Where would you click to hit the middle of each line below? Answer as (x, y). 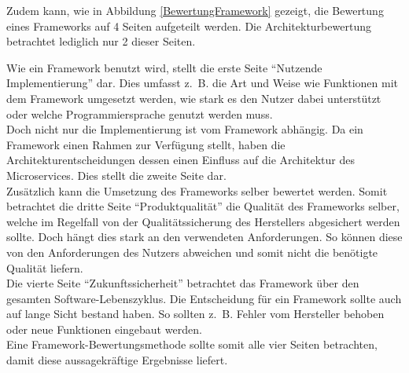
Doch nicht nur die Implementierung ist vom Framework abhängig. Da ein (185, 129)
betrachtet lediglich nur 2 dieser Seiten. (101, 41)
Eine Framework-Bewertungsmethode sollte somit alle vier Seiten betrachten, (192, 344)
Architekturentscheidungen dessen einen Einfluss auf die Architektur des (181, 160)
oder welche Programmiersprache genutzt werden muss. (140, 113)
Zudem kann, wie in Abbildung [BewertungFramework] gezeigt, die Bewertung (195, 10)
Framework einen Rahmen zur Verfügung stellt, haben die (146, 144)
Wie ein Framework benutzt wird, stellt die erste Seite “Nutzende (164, 67)
